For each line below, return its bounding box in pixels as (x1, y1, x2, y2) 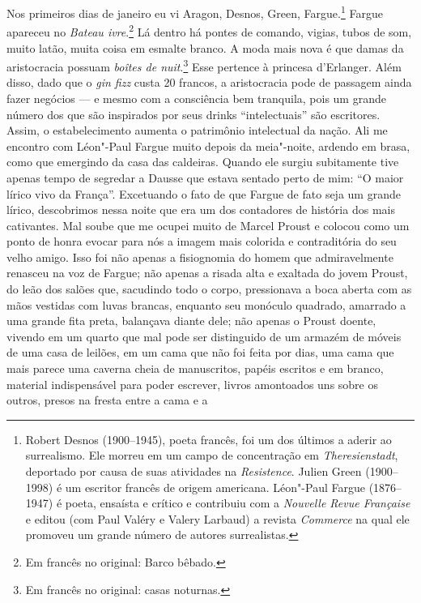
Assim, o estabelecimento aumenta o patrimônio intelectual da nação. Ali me (6, 122, 388, 139)
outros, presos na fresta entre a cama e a (6, 391, 208, 408)
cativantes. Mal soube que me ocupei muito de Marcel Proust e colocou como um (6, 216, 410, 233)
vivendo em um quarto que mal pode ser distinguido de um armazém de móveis (6, 327, 402, 344)
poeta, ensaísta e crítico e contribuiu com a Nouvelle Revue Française (65, 494, 410, 511)
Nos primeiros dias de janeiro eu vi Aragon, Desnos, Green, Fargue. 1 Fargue (6, 2, 383, 21)
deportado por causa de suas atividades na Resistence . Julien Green (25, 463, 362, 479)
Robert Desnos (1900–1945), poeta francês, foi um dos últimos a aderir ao (25, 430, 392, 447)
